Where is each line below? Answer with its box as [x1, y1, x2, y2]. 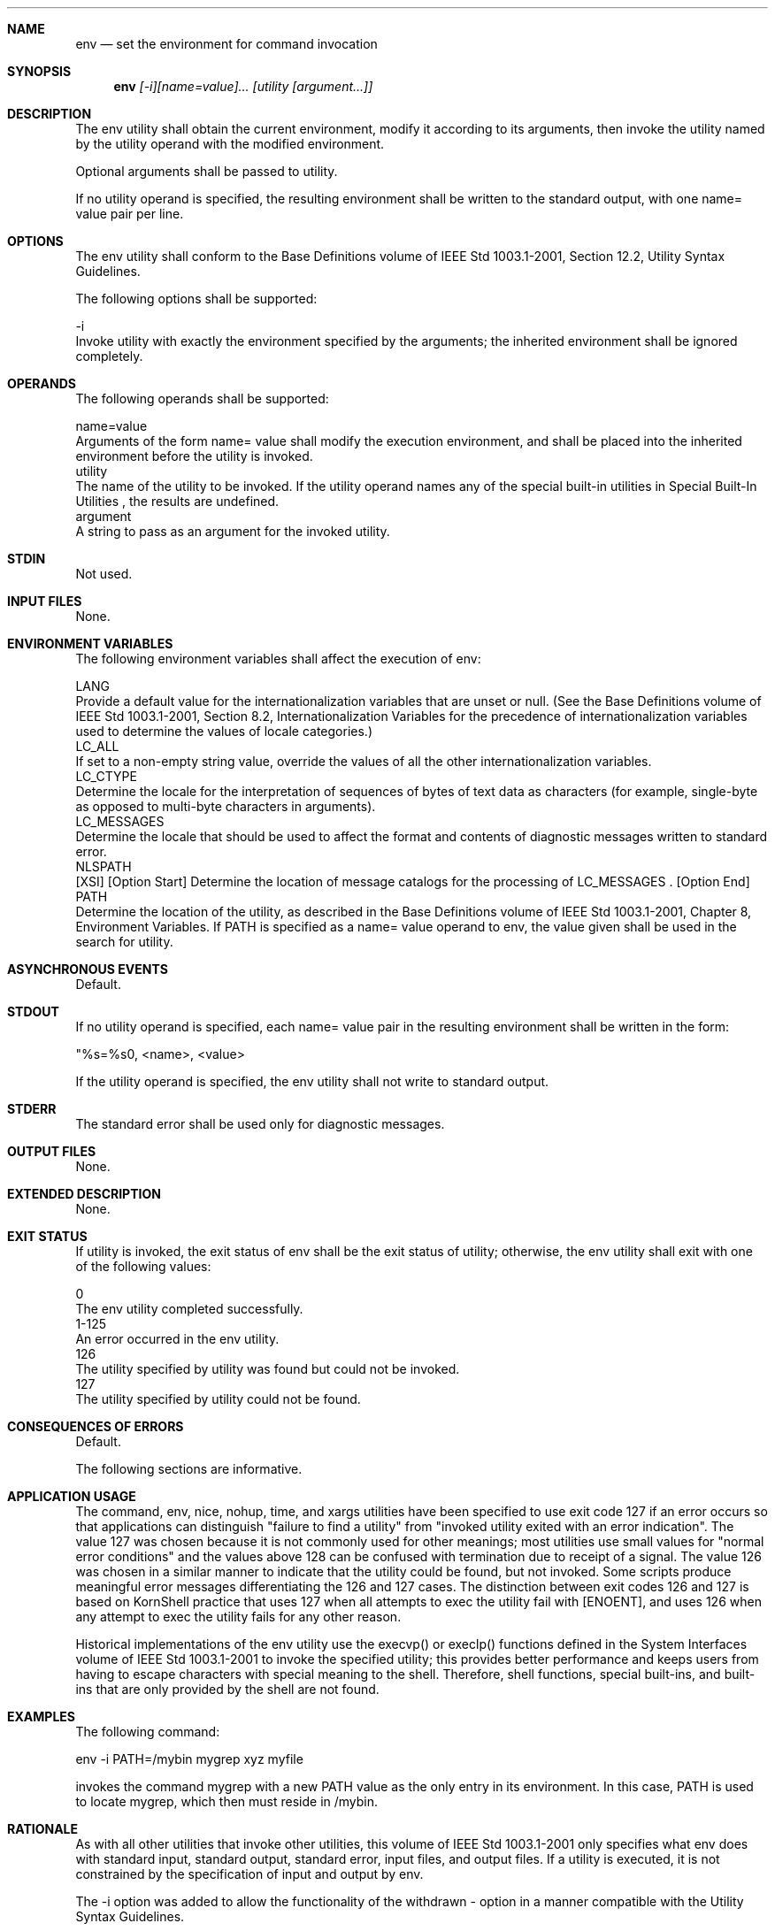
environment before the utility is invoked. [75, 448, 313, 464]
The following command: [75, 1724, 220, 1739]
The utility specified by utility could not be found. [75, 1391, 361, 1406]
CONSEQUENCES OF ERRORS [7, 1419, 184, 1434]
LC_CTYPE [75, 769, 137, 784]
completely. [75, 349, 143, 364]
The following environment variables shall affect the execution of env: [75, 651, 481, 666]
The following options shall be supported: [75, 291, 318, 306]
